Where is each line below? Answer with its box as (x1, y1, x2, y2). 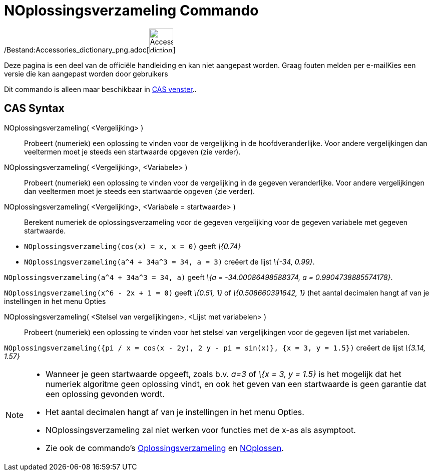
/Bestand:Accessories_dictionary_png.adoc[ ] (4, 45, 176, 54)
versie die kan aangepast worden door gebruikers (4, 69, 168, 78)
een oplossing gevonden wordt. (46, 388, 165, 399)
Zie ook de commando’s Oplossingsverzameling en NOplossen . (46, 442, 284, 453)
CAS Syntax (4, 102, 65, 115)
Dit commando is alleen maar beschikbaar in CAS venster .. (4, 84, 197, 93)
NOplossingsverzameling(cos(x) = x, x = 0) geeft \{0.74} (24, 241, 241, 250)
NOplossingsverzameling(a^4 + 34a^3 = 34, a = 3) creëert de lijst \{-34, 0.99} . (24, 257, 315, 266)
